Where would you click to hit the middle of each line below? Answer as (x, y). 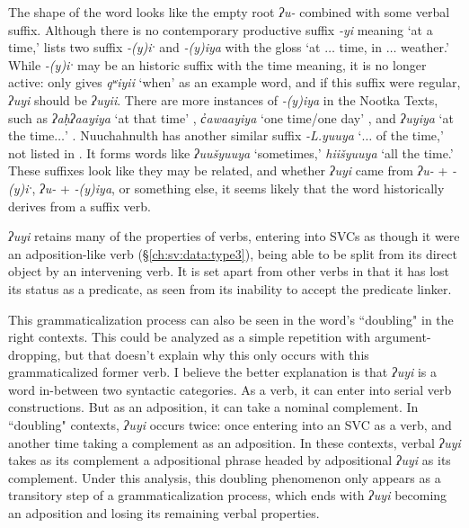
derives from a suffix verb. (80, 206)
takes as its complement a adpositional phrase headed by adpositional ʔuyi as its (230, 460)
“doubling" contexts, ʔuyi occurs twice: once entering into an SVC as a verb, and (230, 425)
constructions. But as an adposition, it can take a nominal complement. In (213, 407)
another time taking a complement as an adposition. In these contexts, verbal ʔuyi (234, 442)
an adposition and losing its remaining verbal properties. (164, 513)
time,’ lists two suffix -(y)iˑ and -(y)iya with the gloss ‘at (164, 47)
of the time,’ (410, 135)
